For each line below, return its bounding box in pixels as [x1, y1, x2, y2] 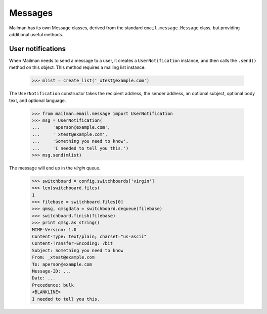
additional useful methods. [9, 31, 64, 37]
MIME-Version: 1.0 [32, 227, 77, 232]
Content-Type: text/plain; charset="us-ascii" [32, 234, 147, 240]
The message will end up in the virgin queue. [9, 165, 101, 171]
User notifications [9, 45, 66, 53]
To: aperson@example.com [32, 262, 92, 267]
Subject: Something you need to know [32, 248, 124, 253]
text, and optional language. [9, 97, 66, 104]
